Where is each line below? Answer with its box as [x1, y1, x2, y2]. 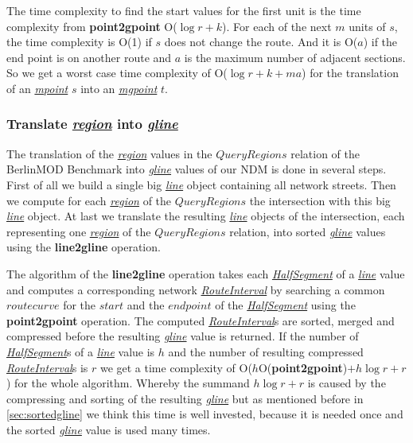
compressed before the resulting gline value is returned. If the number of [6, 328, 359, 344]
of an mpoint [6, 80, 68, 96]
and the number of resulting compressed [168, 343, 364, 359]
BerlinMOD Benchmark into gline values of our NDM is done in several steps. [6, 161, 387, 177]
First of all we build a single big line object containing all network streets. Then [6, 176, 396, 192]
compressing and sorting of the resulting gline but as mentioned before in [6, 390, 364, 406]
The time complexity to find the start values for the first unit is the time [6, 2, 361, 18]
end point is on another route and [6, 49, 172, 65]
